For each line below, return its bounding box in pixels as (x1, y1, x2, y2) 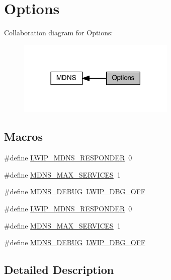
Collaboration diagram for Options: (4, 27, 113, 38)
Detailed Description (4, 262, 114, 277)
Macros (4, 129, 43, 144)
